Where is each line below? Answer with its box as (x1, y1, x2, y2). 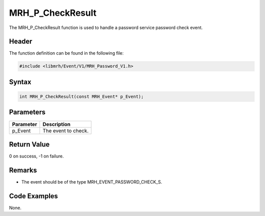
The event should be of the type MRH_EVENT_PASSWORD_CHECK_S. (21, 179, 162, 185)
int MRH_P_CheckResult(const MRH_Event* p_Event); (19, 94, 144, 99)
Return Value (9, 140, 50, 149)
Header (9, 37, 32, 46)
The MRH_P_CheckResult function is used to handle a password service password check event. (9, 25, 203, 31)
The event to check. (42, 127, 89, 134)
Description (42, 121, 71, 127)
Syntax (9, 78, 31, 86)
